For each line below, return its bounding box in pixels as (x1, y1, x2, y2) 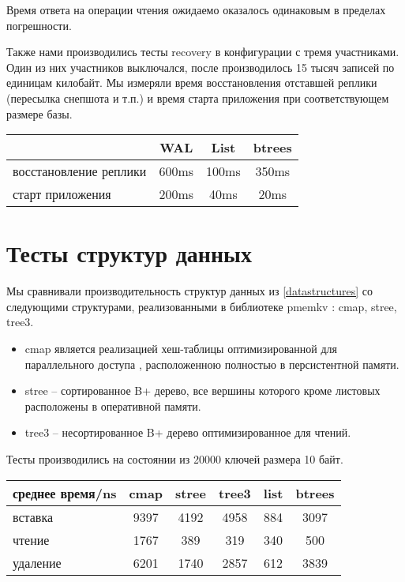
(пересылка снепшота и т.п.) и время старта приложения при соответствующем (6, 89, 389, 106)
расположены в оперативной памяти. (24, 397, 201, 414)
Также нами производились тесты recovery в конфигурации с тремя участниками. (6, 43, 399, 60)
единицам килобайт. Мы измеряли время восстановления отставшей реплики (6, 74, 377, 91)
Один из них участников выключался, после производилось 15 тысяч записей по (6, 58, 395, 75)
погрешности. (6, 17, 72, 33)
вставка (13, 507, 54, 526)
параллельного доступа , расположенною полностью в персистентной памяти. (24, 355, 399, 372)
